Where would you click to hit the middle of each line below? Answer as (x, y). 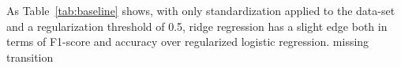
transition (30, 57)
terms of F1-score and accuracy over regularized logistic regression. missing (188, 42)
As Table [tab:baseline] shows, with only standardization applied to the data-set (201, 10)
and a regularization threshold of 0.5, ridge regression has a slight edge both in (197, 26)
